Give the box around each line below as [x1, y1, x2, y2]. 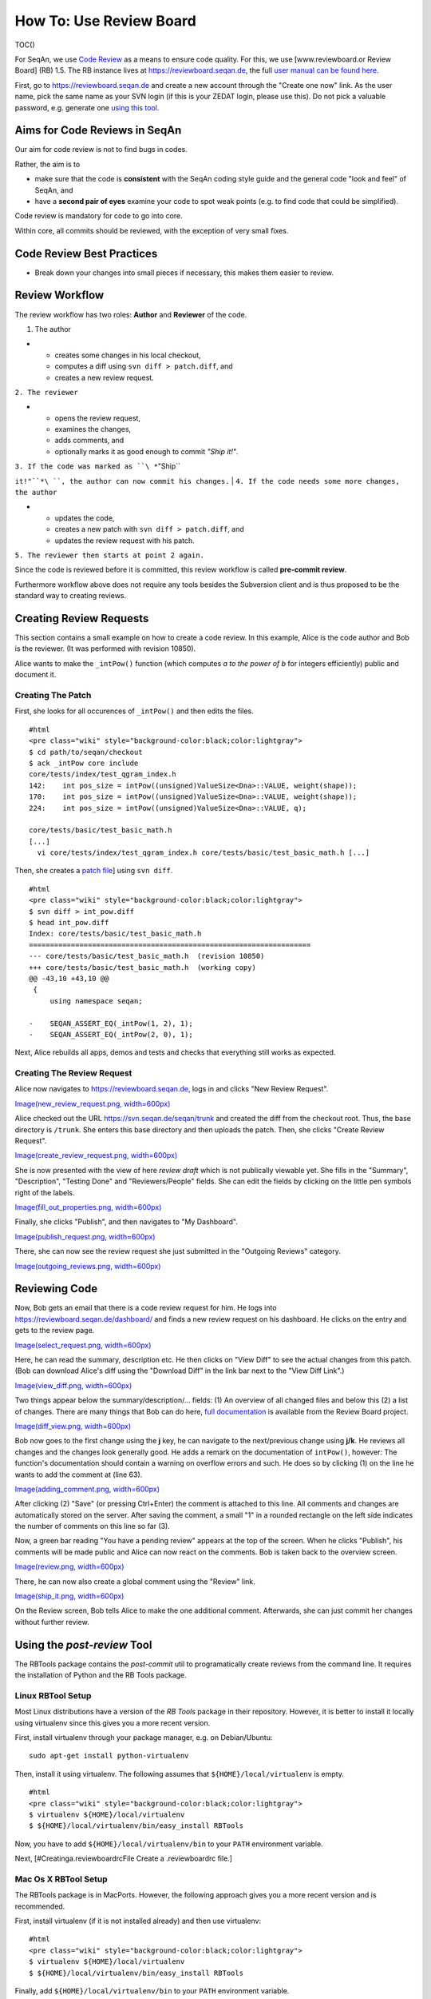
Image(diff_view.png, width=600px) [14, 1421, 132, 1430]
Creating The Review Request [14, 1067, 132, 1079]
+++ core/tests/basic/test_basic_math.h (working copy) [29, 963, 257, 972]
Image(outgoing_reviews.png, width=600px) [14, 1261, 161, 1271]
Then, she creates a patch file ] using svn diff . [14, 866, 173, 876]
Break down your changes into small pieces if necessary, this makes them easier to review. [34, 268, 334, 277]
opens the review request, [54, 413, 141, 423]
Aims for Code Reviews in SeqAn [14, 124, 182, 138]
